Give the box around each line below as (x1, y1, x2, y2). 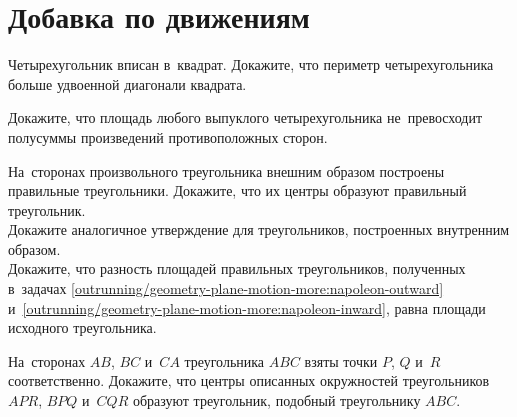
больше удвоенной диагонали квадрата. (8, 73, 247, 94)
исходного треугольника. (8, 317, 157, 338)
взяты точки (304, 350, 378, 371)
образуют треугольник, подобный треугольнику (132, 390, 421, 411)
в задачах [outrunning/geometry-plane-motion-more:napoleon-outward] (8, 278, 444, 299)
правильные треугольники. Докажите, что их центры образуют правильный (8, 180, 467, 201)
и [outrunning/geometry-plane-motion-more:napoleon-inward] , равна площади (8, 297, 486, 318)
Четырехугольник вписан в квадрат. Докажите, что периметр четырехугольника (8, 54, 494, 75)
